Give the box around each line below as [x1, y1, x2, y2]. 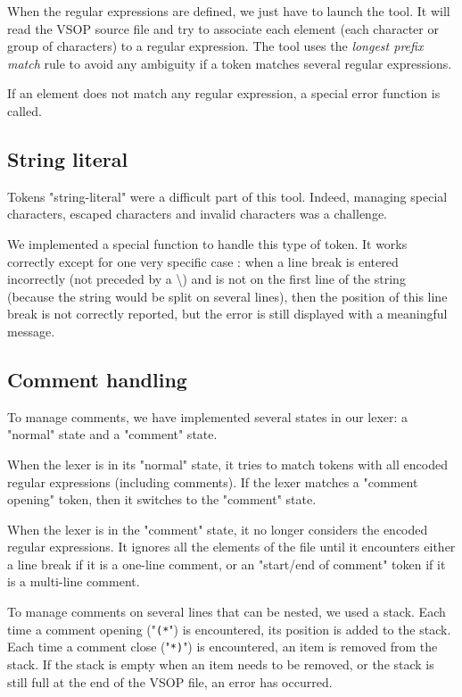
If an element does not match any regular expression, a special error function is [7, 84, 441, 103]
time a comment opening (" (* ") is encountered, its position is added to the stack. [7, 619, 451, 638]
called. [7, 101, 42, 120]
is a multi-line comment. [7, 572, 140, 591]
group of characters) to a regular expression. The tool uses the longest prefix [7, 37, 424, 55]
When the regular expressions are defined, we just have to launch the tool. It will [7, 2, 450, 20]
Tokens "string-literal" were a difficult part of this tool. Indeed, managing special [7, 187, 448, 205]
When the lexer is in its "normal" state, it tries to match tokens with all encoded [7, 454, 448, 473]
